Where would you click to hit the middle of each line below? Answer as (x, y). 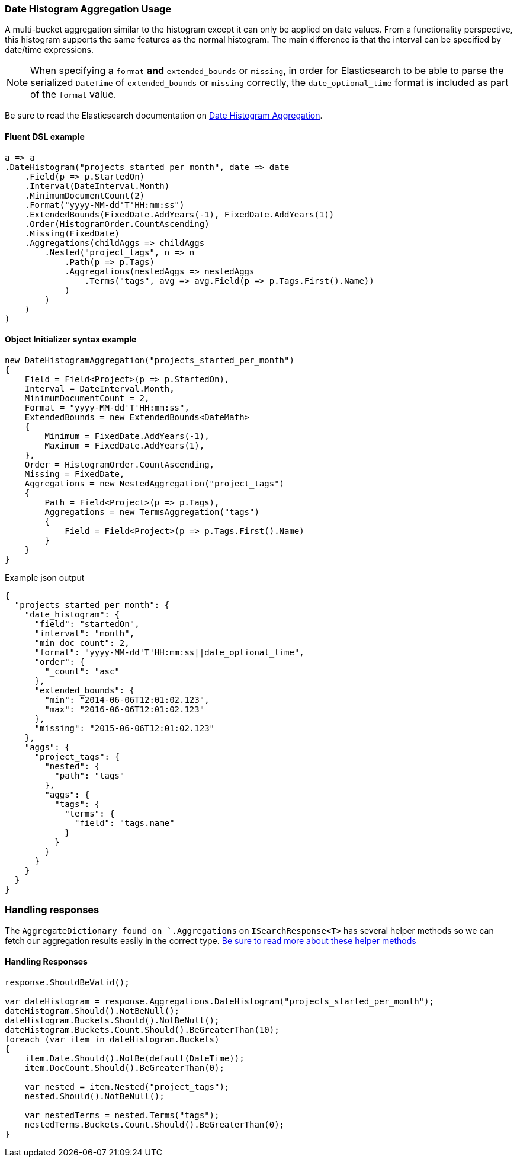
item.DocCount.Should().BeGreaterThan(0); (124, 1067)
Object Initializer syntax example (71, 340)
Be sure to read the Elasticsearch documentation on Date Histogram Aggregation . (164, 116)
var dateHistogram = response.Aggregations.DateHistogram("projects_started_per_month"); (219, 1001)
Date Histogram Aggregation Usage (88, 9)
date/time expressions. (49, 50)
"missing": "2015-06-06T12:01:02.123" (125, 728)
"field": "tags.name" (125, 823)
